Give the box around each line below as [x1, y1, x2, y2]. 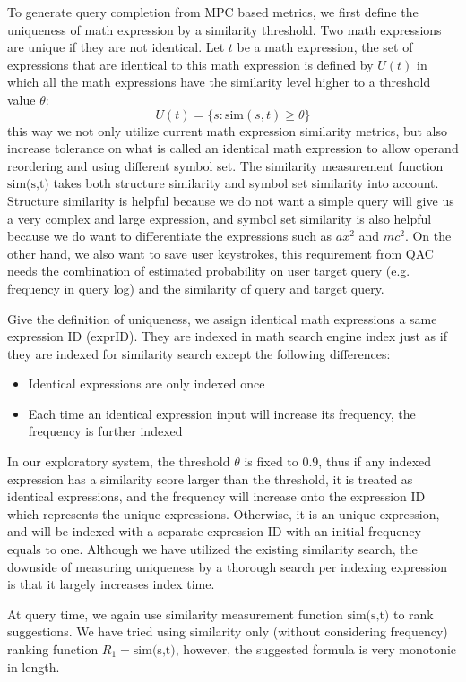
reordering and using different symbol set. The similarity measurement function [7, 156, 444, 175]
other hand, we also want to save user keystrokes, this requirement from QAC [7, 243, 434, 262]
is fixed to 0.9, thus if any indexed [244, 452, 432, 471]
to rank [393, 604, 434, 623]
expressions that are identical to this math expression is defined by [7, 55, 374, 73]
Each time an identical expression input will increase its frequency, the [28, 404, 416, 422]
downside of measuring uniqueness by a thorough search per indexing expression [7, 557, 448, 575]
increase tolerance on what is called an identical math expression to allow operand [7, 139, 459, 158]
